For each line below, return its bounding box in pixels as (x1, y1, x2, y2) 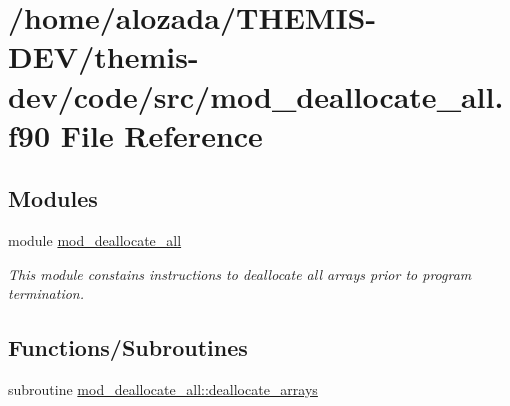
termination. (8, 283, 85, 304)
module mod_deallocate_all (8, 230, 182, 251)
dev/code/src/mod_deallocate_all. (8, 75, 504, 116)
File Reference (60, 114, 263, 155)
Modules (8, 183, 98, 214)
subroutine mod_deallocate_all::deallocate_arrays (8, 379, 318, 400)
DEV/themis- (8, 36, 199, 77)
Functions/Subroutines (8, 332, 248, 363)
